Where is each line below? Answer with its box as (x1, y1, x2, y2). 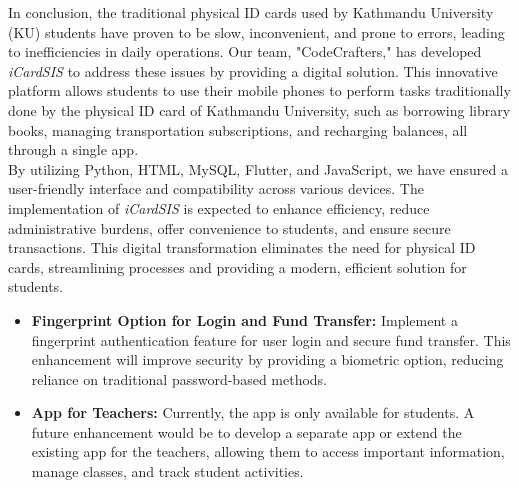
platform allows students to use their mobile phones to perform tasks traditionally (8, 80, 511, 101)
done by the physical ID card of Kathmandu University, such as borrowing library (8, 99, 511, 120)
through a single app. (8, 139, 139, 160)
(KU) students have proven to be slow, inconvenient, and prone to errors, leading (8, 21, 505, 42)
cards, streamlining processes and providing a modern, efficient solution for (8, 256, 467, 277)
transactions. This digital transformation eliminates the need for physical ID (8, 237, 476, 258)
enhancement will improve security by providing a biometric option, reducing (31, 349, 504, 370)
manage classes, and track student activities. (31, 461, 304, 482)
